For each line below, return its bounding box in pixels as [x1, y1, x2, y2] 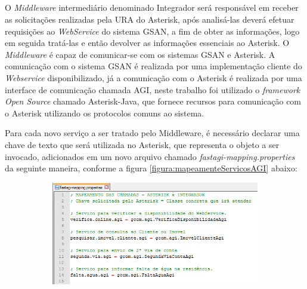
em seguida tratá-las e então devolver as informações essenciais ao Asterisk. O [5, 36, 290, 49]
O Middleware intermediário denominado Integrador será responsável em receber [5, 1, 299, 14]
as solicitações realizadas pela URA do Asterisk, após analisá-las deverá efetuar [5, 13, 294, 25]
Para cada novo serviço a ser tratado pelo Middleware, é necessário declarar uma [5, 127, 300, 139]
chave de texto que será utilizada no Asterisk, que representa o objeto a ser [5, 138, 280, 150]
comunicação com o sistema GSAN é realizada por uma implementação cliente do [5, 60, 302, 72]
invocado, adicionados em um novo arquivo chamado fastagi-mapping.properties [5, 150, 295, 162]
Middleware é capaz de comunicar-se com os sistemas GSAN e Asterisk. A [5, 48, 275, 60]
